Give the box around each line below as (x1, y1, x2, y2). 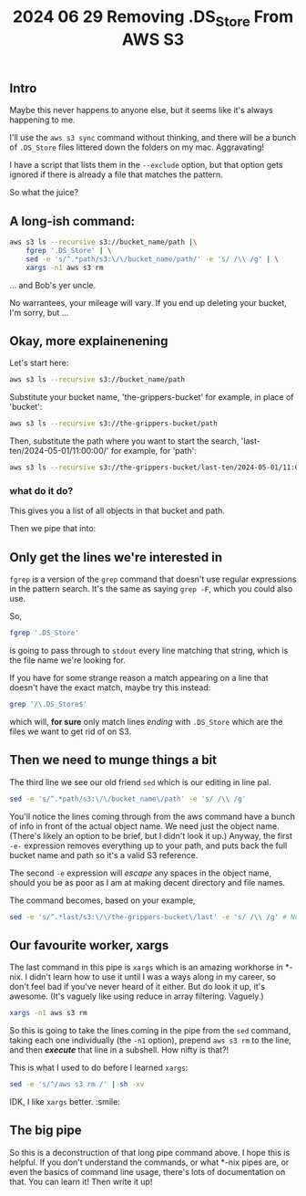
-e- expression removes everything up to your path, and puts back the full (9, 840, 288, 851)
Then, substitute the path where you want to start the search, (9, 435, 240, 446)
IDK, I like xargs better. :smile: (9, 1096, 120, 1107)
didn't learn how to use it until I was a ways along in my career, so (28, 971, 276, 982)
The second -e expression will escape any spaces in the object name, (9, 867, 272, 878)
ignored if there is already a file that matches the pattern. (9, 169, 223, 180)
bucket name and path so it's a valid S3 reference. (9, 849, 199, 860)
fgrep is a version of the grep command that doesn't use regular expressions (9, 573, 297, 585)
